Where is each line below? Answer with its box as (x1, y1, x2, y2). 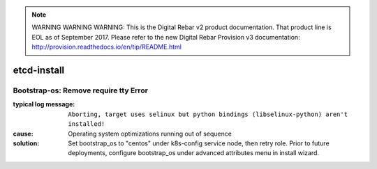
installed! (68, 120, 105, 128)
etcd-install (13, 64, 65, 76)
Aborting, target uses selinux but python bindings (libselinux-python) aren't (68, 110, 348, 118)
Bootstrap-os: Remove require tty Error (13, 86, 148, 95)
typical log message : (13, 100, 75, 108)
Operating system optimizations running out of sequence (68, 129, 232, 138)
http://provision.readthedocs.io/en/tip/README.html (31, 42, 182, 51)
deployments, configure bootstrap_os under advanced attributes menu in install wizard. (68, 149, 320, 157)
